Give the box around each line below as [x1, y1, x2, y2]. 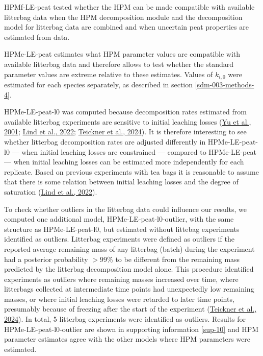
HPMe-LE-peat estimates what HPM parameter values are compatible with [4, 49, 241, 59]
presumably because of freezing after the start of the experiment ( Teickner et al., [4, 303, 257, 314]
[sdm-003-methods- [195, 79, 254, 90]
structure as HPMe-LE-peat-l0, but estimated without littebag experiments [4, 223, 240, 234]
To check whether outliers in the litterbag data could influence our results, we [4, 203, 247, 214]
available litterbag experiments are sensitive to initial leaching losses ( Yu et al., [4, 116, 251, 127]
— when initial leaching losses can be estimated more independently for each [4, 156, 244, 167]
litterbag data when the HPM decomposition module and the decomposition [4, 11, 243, 22]
